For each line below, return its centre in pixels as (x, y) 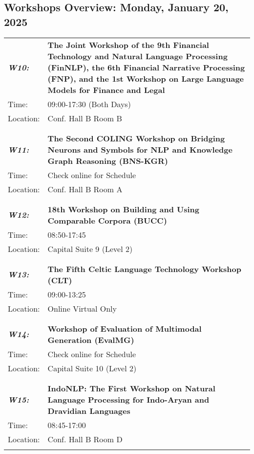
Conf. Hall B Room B (85, 118)
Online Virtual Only (82, 308)
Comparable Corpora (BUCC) (107, 220)
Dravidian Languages (89, 410)
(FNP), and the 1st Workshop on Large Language (146, 78)
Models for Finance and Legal (106, 90)
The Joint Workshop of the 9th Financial (128, 45)
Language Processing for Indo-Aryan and (128, 399)
